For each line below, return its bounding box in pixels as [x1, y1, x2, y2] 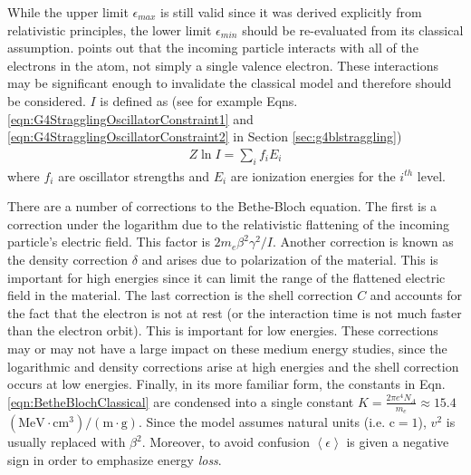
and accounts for [370, 286, 463, 305]
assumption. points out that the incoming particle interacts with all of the [7, 38, 418, 57]
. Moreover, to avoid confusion [141, 432, 310, 451]
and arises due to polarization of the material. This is [141, 249, 438, 268]
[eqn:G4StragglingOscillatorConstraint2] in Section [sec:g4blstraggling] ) [7, 127, 402, 146]
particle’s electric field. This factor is [7, 232, 210, 251]
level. [417, 166, 446, 185]
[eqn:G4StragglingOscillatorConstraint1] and [7, 109, 254, 128]
